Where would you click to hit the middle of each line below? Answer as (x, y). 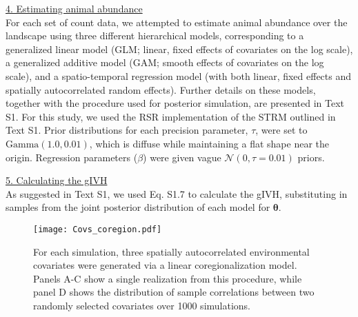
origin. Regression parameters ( (72, 157)
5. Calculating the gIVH (57, 180)
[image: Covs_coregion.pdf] (98, 229)
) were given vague (182, 157)
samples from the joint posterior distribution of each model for (138, 207)
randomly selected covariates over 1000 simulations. (142, 305)
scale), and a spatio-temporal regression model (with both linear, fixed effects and (179, 75)
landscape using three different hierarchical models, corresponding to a (155, 35)
